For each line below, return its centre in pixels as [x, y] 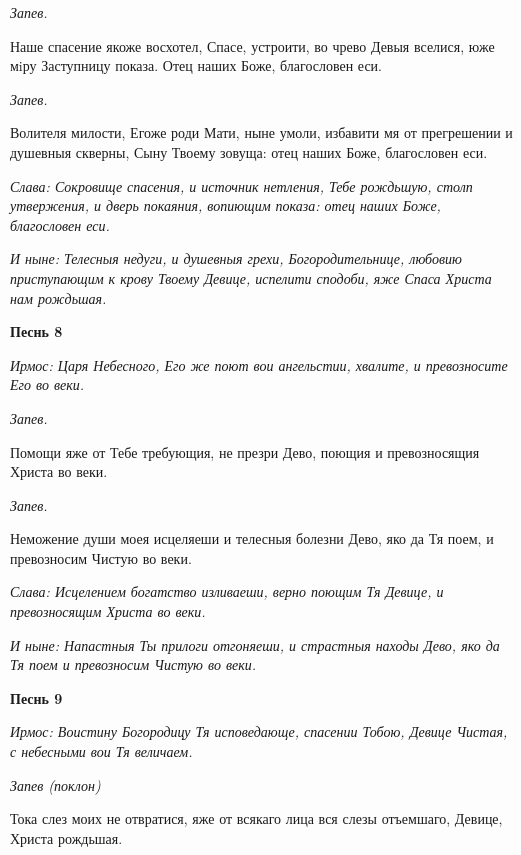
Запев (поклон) [55, 784]
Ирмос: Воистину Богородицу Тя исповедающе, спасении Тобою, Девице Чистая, [259, 731]
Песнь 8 [36, 331]
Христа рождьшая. [66, 837]
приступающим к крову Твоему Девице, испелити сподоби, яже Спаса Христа [251, 277]
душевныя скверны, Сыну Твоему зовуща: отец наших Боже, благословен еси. [249, 151]
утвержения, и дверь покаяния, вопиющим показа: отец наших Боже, [225, 205]
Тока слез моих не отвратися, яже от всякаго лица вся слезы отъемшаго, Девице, [256, 818]
